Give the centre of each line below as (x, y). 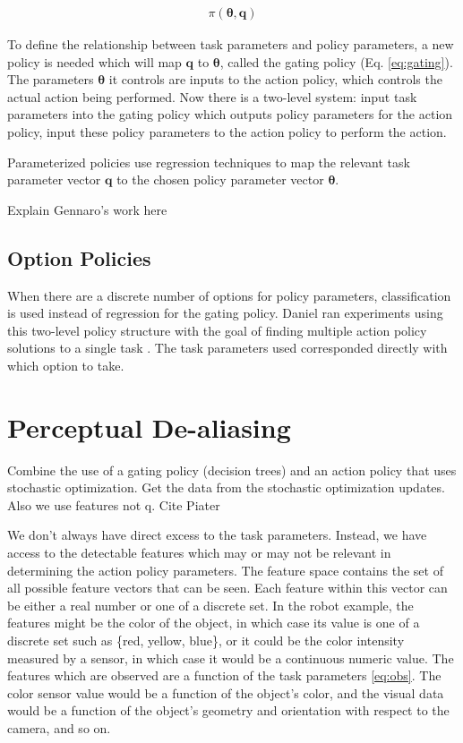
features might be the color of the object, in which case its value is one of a (214, 623)
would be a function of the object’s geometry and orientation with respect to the (228, 710)
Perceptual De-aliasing (149, 427)
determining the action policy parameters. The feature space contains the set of (225, 570)
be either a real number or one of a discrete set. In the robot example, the (210, 605)
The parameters (51, 79)
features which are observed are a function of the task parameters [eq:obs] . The (224, 675)
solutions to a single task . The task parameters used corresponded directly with (227, 348)
